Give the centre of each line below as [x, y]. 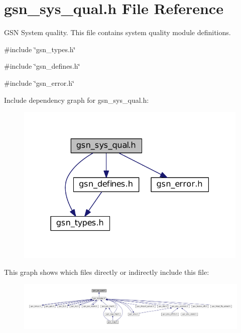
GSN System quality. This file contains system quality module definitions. [117, 32]
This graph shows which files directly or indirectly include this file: [107, 272]
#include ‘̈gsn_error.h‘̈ [39, 82]
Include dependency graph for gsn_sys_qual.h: [77, 100]
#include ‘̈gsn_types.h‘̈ [40, 49]
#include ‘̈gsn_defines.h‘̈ [42, 66]
